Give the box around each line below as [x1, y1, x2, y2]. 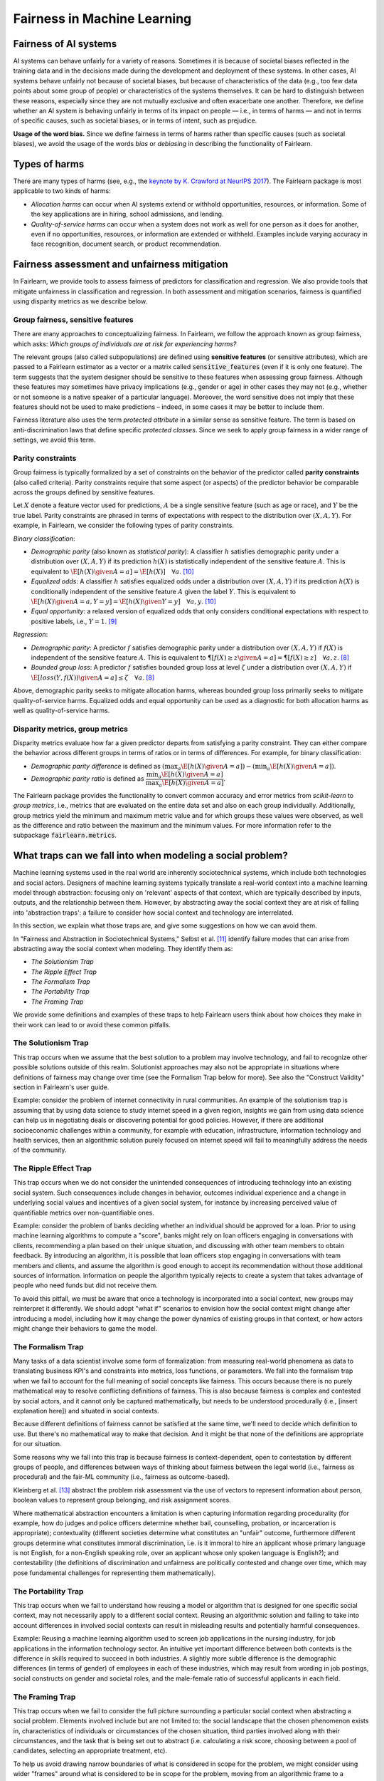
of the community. [13, 1146, 67, 1154]
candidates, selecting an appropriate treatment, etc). [13, 1746, 167, 1755]
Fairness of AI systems [13, 38, 117, 50]
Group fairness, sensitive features [13, 314, 134, 324]
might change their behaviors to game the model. [13, 1324, 158, 1332]
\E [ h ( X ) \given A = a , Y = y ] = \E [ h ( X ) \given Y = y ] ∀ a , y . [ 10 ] [31, 597, 217, 606]
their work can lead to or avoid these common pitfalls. [13, 1020, 171, 1029]
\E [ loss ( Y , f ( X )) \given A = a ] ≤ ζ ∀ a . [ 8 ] [31, 673, 155, 682]
